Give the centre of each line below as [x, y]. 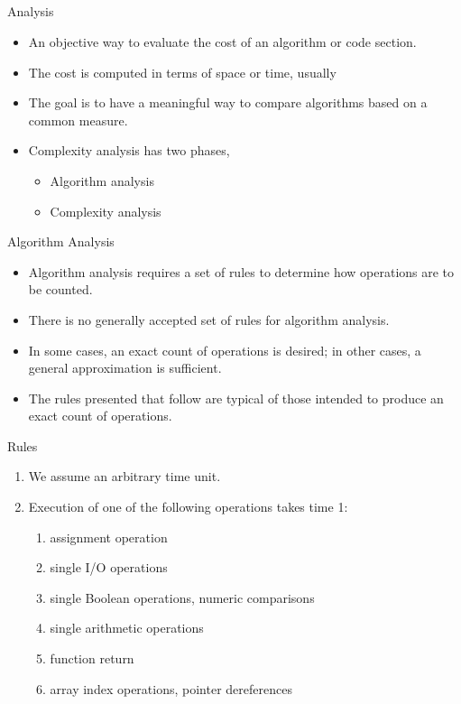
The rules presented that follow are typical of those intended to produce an [236, 398]
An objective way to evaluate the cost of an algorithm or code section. [222, 41]
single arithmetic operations [127, 628]
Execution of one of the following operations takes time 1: [188, 507]
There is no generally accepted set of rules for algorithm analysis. [209, 319]
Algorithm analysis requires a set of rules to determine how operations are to [241, 271]
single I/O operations [109, 567]
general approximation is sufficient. [125, 368]
